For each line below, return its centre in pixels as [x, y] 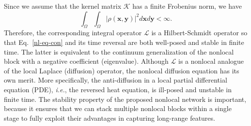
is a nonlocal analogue [211, 61]
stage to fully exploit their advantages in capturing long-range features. [110, 118]
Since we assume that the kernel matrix [63, 6]
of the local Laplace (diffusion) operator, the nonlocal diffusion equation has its [122, 70]
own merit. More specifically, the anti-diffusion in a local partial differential [116, 80]
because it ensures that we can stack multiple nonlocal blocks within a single [118, 108]
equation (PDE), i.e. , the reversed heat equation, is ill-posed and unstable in [118, 89]
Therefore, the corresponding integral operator [73, 33]
